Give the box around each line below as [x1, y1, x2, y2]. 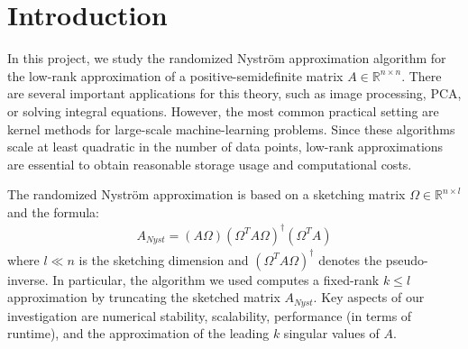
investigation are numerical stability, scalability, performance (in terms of [7, 306, 412, 325]
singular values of [283, 324, 380, 343]
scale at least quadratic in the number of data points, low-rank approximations [7, 137, 444, 156]
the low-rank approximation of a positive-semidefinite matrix [7, 66, 344, 85]
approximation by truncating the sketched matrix [7, 288, 280, 307]
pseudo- [385, 250, 428, 269]
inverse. [7, 270, 49, 289]
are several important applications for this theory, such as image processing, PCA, [7, 84, 462, 103]
